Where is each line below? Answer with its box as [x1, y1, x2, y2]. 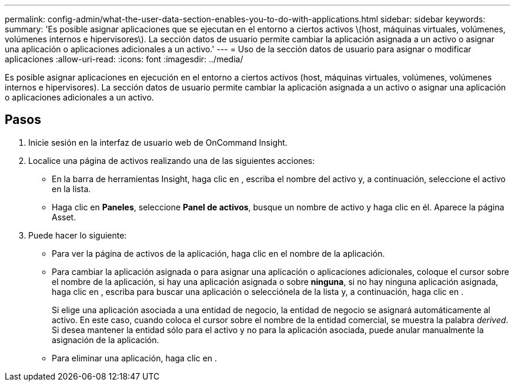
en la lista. [52, 183, 91, 194]
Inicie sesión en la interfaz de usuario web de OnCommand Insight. [28, 137, 287, 147]
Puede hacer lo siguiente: [28, 230, 127, 240]
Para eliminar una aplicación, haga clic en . [52, 353, 218, 363]
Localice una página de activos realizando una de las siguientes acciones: [28, 155, 315, 166]
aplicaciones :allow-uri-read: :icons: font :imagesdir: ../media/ [5, 54, 243, 64]
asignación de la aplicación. [52, 334, 159, 345]
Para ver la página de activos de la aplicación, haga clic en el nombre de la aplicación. [52, 248, 385, 259]
